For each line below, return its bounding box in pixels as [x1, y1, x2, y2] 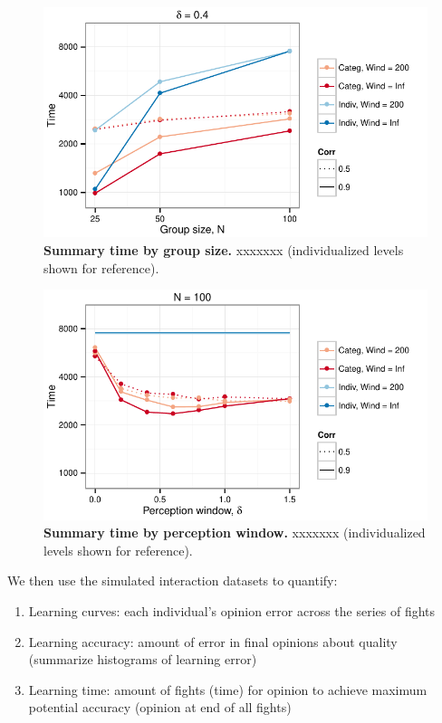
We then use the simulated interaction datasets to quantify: [7, 571, 338, 590]
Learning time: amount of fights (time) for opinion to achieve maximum [28, 680, 428, 699]
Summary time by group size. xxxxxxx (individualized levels [43, 240, 404, 259]
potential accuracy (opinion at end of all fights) [28, 698, 292, 717]
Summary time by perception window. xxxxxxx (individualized [43, 523, 426, 542]
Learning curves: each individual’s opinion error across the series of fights [28, 601, 436, 620]
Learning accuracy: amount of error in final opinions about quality [28, 632, 398, 651]
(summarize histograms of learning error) [28, 650, 257, 669]
